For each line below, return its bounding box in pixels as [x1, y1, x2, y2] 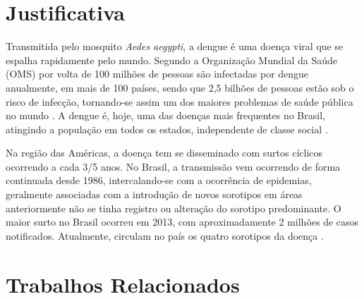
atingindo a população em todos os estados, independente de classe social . [6, 121, 328, 136]
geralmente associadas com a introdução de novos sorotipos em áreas [6, 187, 303, 202]
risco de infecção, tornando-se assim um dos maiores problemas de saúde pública [6, 94, 353, 109]
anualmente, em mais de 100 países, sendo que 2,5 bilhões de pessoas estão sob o [6, 80, 354, 94]
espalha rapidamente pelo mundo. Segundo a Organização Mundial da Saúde [6, 52, 337, 67]
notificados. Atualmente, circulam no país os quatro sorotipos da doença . [6, 228, 324, 243]
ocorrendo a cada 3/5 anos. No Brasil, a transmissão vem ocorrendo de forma [6, 159, 341, 173]
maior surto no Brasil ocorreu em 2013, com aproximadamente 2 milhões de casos [6, 214, 359, 229]
